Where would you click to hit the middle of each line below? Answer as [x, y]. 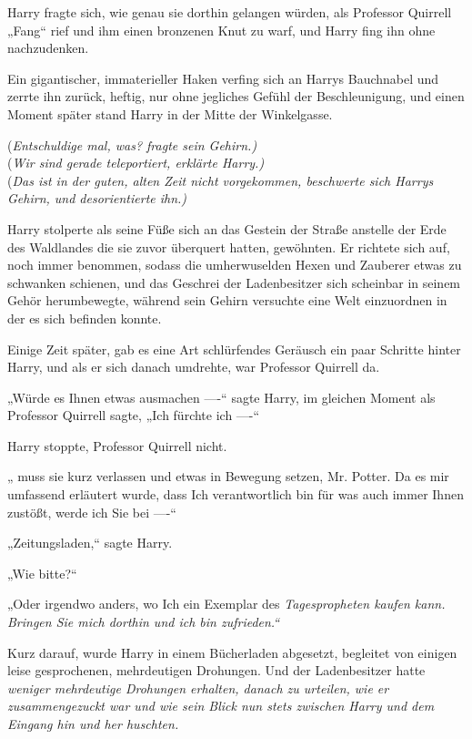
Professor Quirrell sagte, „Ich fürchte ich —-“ [134, 415]
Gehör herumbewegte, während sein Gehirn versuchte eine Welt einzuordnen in [227, 300]
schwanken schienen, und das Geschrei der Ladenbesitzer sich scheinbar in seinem [234, 282]
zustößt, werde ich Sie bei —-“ [92, 512]
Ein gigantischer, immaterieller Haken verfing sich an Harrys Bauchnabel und [223, 78]
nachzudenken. [48, 48]
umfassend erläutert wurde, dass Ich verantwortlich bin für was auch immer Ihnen [236, 494]
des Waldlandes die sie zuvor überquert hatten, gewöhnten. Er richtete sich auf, [229, 246]
